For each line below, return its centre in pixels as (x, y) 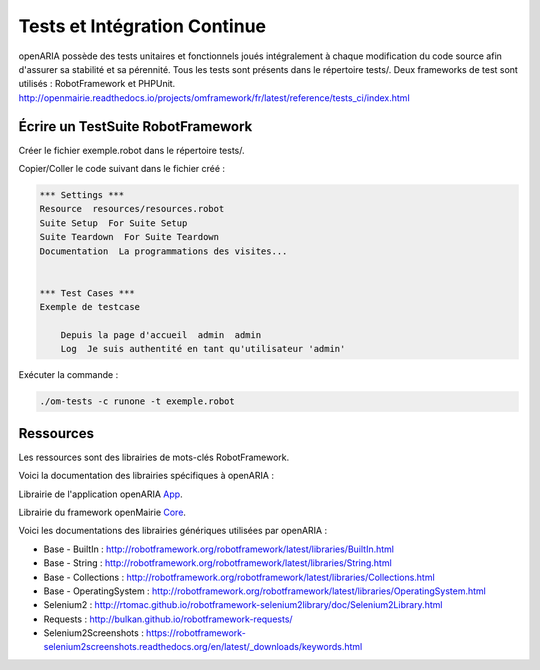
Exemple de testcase (89, 307)
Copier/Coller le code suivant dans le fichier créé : (121, 169)
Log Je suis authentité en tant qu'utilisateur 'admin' (203, 349)
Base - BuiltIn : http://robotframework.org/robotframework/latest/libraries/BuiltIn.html (219, 549)
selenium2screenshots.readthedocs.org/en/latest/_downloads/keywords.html (203, 647)
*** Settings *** (82, 195)
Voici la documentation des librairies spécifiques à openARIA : (146, 476)
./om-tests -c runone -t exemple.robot (137, 401)
